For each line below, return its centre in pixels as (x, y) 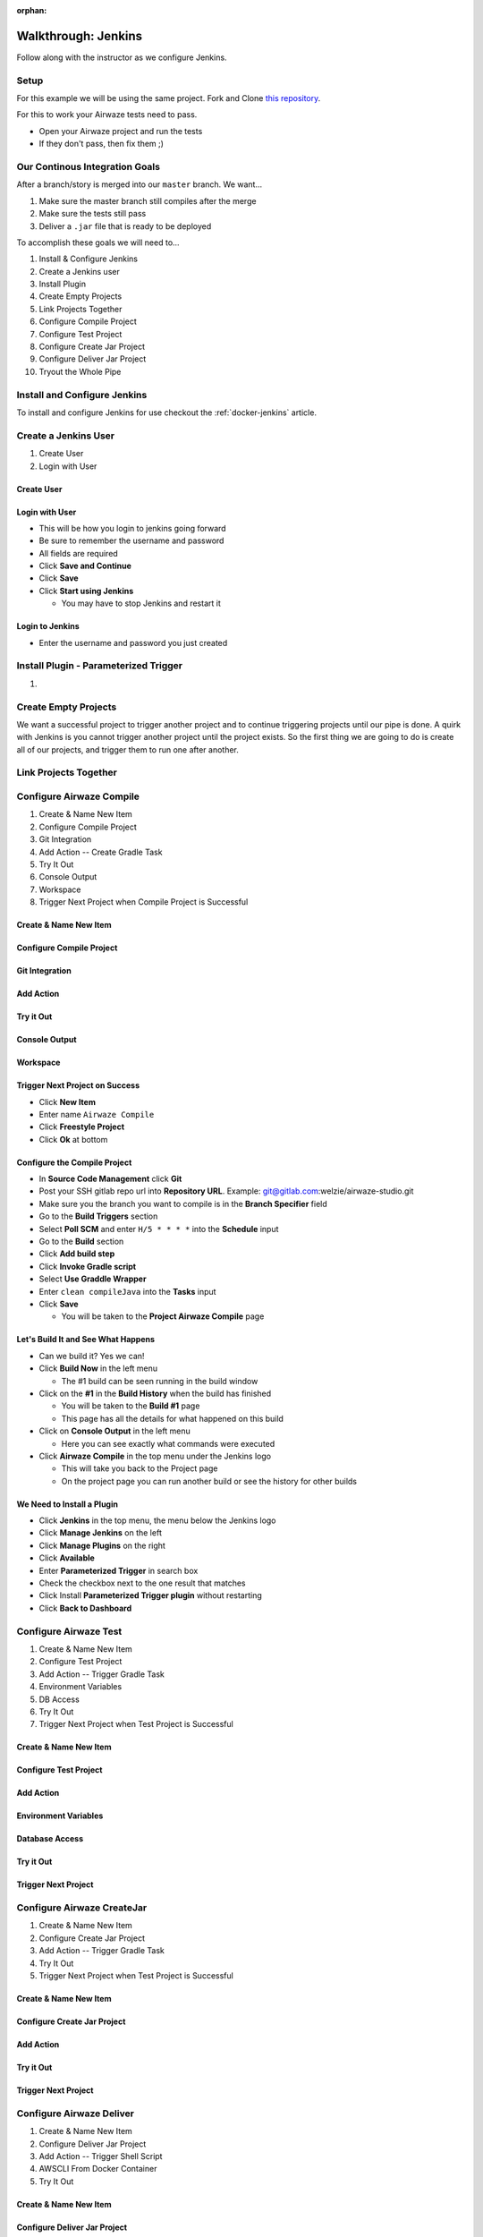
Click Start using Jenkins (86, 591)
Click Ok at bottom (73, 1139)
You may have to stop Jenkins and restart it (141, 603)
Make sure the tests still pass (93, 214)
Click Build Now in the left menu (98, 1368)
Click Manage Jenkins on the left (101, 1533)
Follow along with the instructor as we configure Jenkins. (122, 57)
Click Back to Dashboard (85, 1608)
